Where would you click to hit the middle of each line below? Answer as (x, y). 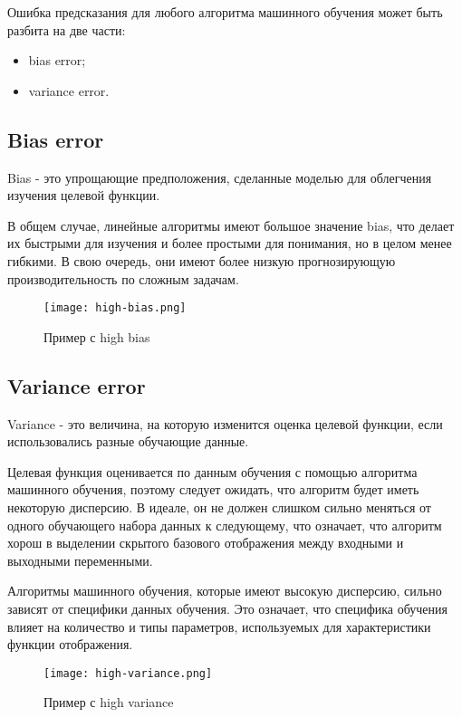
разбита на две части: (67, 29)
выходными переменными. (80, 560)
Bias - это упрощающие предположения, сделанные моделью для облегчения (220, 177)
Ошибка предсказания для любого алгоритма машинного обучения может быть (225, 12)
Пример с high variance (109, 702)
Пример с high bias (97, 336)
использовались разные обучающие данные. (128, 441)
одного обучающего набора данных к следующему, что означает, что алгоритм (225, 525)
